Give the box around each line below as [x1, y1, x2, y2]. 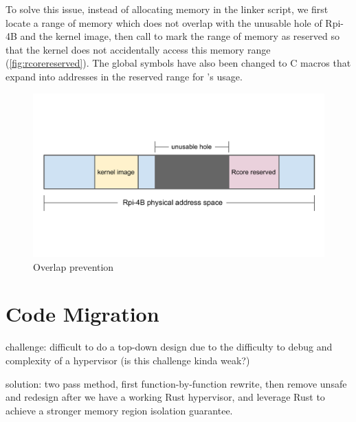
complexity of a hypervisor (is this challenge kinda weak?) [5, 353, 250, 367]
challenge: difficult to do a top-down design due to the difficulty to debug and [5, 340, 333, 354]
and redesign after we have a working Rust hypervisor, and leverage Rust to [5, 390, 325, 404]
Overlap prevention [33, 259, 114, 274]
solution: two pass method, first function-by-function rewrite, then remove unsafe [5, 376, 347, 390]
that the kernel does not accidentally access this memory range [5, 42, 271, 56]
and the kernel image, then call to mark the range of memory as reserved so [20, 29, 340, 43]
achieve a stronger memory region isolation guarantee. [5, 403, 233, 417]
